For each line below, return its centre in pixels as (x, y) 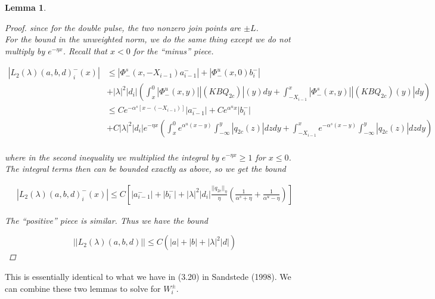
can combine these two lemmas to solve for (83, 288)
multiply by (25, 50)
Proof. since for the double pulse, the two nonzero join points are (123, 27)
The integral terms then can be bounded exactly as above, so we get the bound (145, 169)
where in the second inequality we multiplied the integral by (112, 157)
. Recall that (85, 50)
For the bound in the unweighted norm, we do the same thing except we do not (148, 39)
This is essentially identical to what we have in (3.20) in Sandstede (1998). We (148, 276)
